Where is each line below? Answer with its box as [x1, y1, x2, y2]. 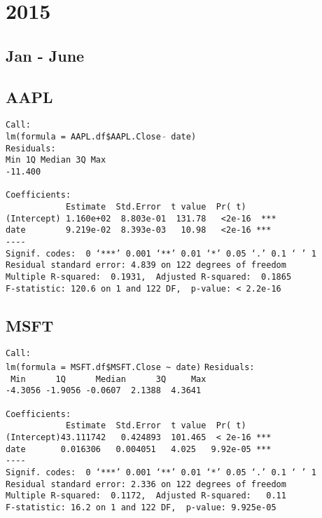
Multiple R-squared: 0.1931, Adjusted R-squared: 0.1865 [6, 271, 292, 282]
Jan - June [6, 44, 85, 66]
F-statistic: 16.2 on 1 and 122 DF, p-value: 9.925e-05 [6, 502, 276, 512]
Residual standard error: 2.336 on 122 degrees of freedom [6, 479, 286, 489]
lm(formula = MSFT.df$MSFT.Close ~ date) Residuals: [6, 362, 255, 373]
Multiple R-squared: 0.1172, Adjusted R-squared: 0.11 [6, 491, 286, 501]
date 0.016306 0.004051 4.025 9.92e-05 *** [6, 444, 272, 454]
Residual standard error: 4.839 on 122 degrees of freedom [6, 260, 286, 271]
